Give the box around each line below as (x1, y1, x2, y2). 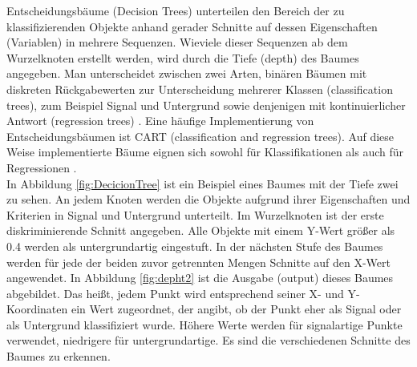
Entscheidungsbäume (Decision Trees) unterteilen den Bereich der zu (6, 2, 345, 18)
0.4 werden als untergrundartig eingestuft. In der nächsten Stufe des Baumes (6, 237, 383, 254)
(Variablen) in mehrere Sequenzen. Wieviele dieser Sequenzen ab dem (6, 34, 348, 50)
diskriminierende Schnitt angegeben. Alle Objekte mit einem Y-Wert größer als (6, 222, 395, 239)
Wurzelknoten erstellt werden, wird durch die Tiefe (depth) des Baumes (6, 49, 359, 66)
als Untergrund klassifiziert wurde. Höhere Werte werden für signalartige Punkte (6, 316, 403, 333)
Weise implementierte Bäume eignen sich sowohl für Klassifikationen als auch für (6, 143, 404, 160)
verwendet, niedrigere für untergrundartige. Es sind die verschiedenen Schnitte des (6, 332, 411, 349)
